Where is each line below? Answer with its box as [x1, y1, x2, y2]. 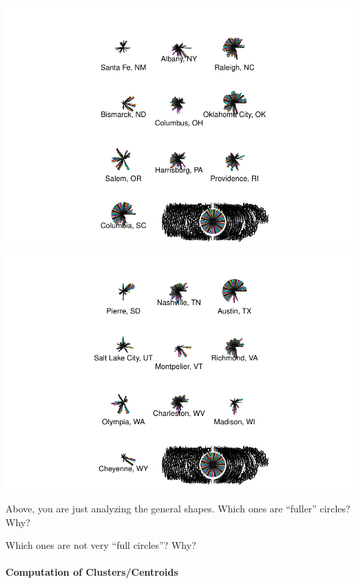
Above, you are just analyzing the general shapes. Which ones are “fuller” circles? [6, 501, 350, 516]
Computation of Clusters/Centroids [6, 565, 178, 579]
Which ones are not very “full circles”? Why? [6, 538, 196, 552]
